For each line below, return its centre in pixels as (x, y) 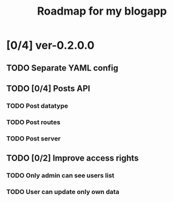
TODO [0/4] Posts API (48, 89)
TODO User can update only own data (63, 192)
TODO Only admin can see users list (60, 176)
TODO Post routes (33, 122)
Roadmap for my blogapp (102, 11)
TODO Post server (33, 138)
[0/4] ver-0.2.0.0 (50, 45)
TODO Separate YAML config (62, 68)
